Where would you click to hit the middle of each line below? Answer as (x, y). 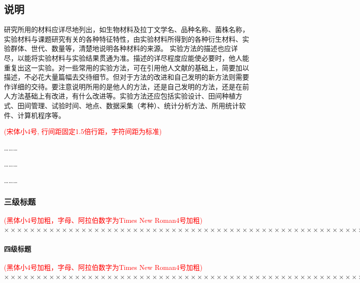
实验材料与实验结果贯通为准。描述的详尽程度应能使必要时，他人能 (143, 58)
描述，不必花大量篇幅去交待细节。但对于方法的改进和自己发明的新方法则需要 (126, 77)
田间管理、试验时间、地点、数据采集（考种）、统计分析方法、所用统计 (128, 105)
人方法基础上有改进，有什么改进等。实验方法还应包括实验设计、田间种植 (120, 96)
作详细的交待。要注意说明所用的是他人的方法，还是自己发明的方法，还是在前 (126, 86)
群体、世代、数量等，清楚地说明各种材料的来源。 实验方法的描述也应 (121, 48)
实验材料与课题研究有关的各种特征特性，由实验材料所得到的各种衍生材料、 (123, 39)
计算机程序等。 (41, 115)
